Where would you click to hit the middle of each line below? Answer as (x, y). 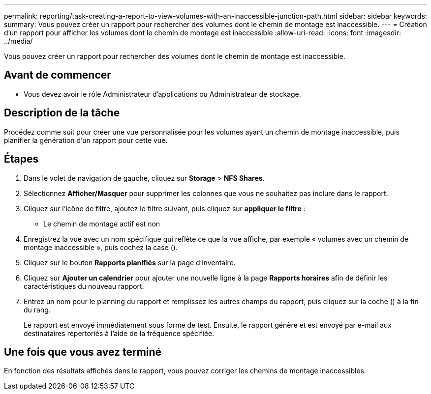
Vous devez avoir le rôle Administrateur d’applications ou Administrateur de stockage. (162, 94)
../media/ (18, 41)
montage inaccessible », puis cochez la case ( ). (101, 247)
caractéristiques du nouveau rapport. (84, 286)
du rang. (37, 310)
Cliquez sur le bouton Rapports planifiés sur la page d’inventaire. (130, 262)
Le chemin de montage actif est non (102, 224)
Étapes (21, 159)
